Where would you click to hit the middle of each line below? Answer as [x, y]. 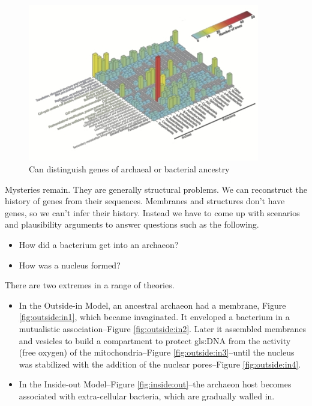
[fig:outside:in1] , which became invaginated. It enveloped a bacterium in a [154, 317]
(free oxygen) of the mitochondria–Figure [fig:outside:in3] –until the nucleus [157, 352]
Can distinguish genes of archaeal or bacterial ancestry [129, 169]
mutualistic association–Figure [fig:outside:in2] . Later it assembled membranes [163, 329]
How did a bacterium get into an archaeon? [99, 245]
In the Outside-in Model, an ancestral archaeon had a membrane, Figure [152, 305]
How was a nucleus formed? [70, 265]
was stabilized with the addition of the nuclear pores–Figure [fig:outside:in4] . [160, 364]
